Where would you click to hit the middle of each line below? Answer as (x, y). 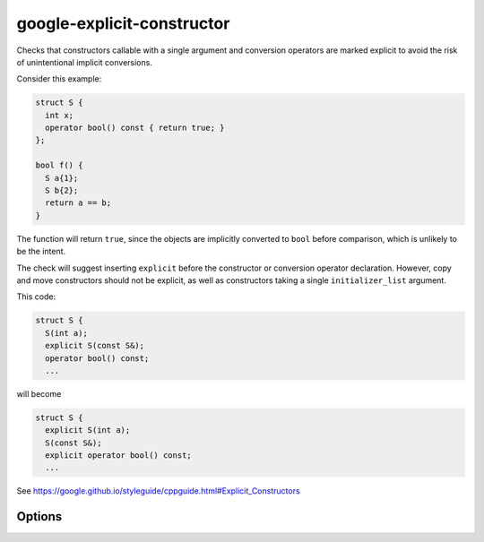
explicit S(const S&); (95, 346)
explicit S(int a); (88, 430)
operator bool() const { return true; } (135, 128)
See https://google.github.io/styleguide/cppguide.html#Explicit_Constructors (158, 491)
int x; (60, 115)
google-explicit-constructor (123, 23)
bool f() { (59, 165)
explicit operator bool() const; (118, 456)
